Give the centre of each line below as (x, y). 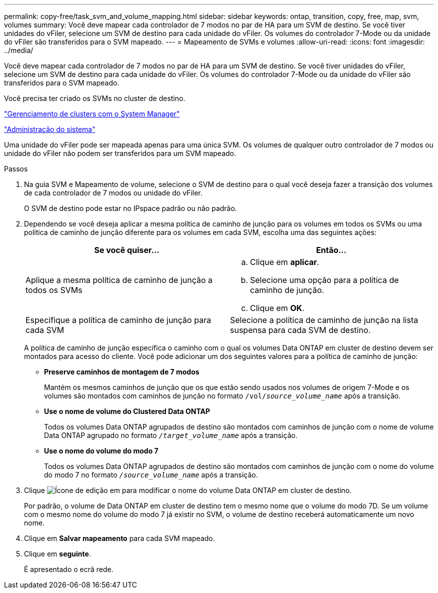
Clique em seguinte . (57, 554)
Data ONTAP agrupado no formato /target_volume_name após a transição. (171, 435)
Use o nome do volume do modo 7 (101, 451)
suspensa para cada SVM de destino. (300, 330)
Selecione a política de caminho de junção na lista (324, 320)
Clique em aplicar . (285, 262)
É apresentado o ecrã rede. (69, 569)
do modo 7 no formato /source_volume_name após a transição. (151, 475)
